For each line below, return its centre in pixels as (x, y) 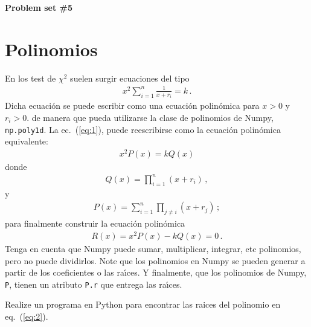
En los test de (30, 78)
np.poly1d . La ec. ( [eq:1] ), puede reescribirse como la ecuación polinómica (143, 129)
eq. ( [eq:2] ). (27, 316)
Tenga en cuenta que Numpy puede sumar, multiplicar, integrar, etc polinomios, (153, 248)
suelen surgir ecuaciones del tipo (130, 78)
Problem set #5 (39, 7)
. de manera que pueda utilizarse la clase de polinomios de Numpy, (150, 117)
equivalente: (27, 141)
